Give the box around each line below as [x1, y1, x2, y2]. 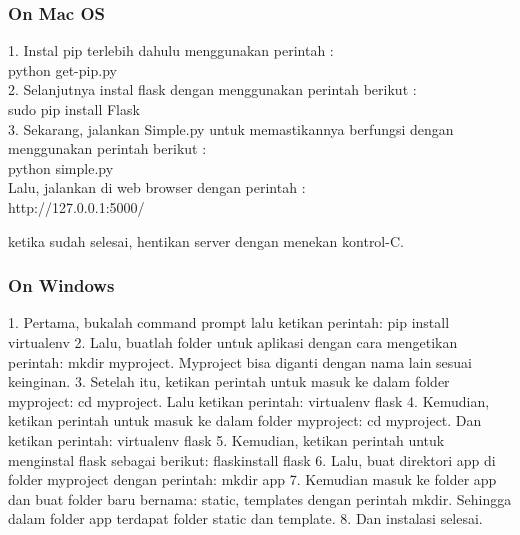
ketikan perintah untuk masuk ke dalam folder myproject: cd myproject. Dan [8, 410, 482, 431]
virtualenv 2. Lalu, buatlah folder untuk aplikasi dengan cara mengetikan [8, 331, 458, 352]
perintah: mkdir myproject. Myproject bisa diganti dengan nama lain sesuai [8, 351, 473, 372]
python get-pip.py [8, 59, 117, 80]
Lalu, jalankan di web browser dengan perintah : [8, 177, 306, 198]
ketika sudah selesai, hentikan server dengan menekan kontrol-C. [8, 230, 404, 251]
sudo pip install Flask [8, 99, 140, 119]
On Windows [8, 273, 115, 298]
